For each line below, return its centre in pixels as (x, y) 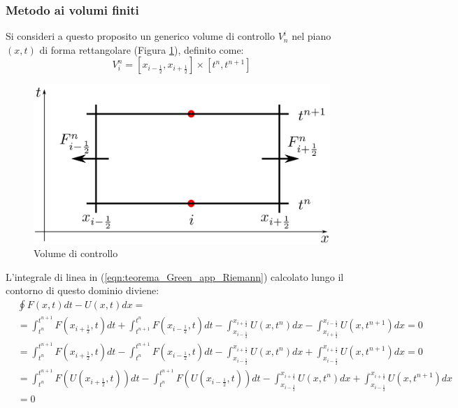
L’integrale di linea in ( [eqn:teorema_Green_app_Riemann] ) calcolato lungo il (175, 276)
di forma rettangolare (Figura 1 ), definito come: (142, 49)
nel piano (312, 36)
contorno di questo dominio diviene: (83, 290)
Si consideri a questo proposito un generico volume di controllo (141, 36)
